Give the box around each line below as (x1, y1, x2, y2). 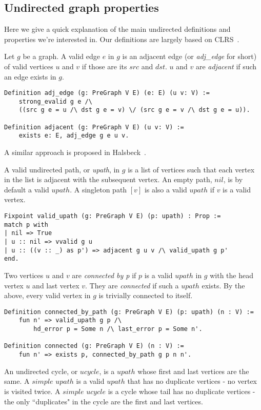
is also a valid (144, 184, 187, 194)
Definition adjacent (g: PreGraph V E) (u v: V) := (4, 123, 184, 131)
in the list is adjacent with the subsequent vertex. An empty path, (4, 174, 212, 185)
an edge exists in (4, 71, 56, 82)
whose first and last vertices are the (137, 365, 249, 376)
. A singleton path (70, 184, 127, 194)
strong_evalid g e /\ (18, 97, 92, 105)
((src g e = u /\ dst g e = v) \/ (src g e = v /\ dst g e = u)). (18, 106, 250, 114)
